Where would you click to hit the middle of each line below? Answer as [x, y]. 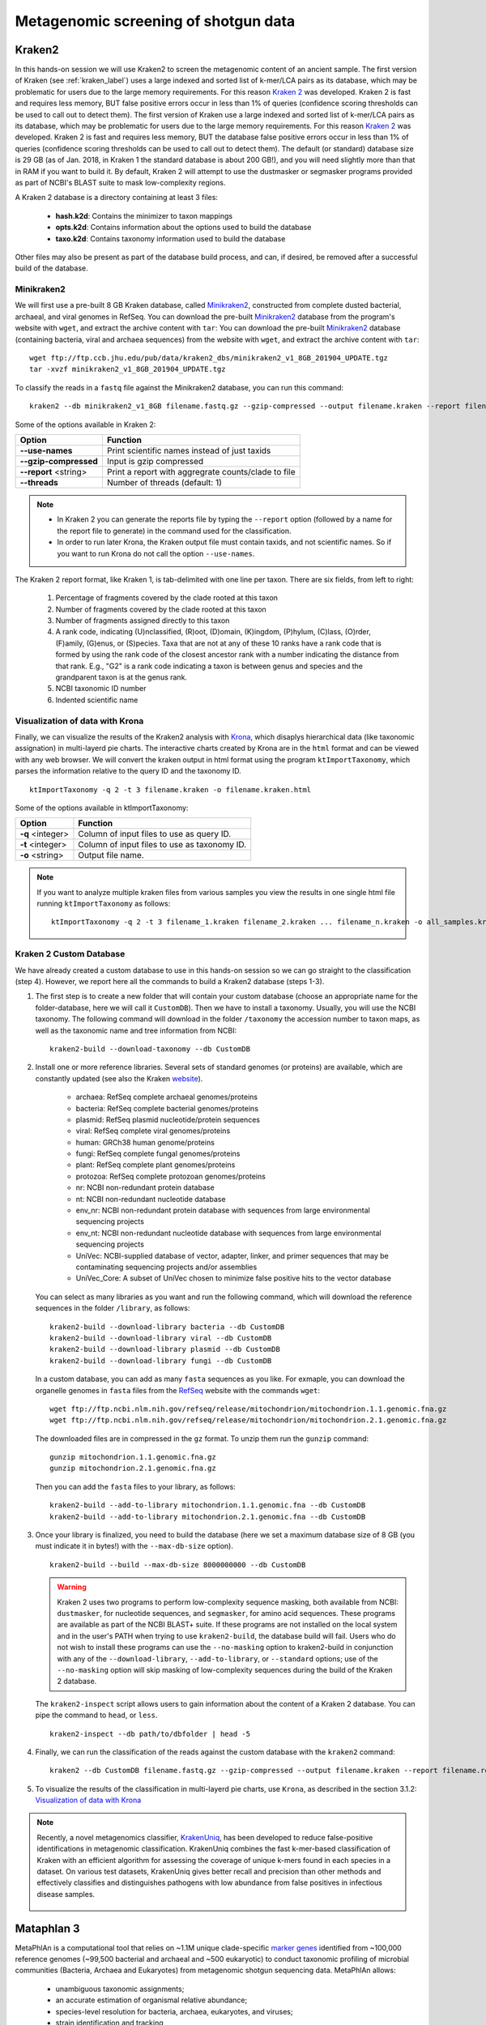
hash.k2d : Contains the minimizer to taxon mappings [144, 215]
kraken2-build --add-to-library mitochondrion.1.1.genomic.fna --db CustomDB [208, 1505]
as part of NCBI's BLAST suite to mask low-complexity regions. [120, 182]
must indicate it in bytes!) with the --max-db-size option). [134, 1546]
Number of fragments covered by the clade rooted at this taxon [161, 609]
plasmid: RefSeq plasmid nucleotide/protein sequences [168, 1119]
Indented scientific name [97, 700]
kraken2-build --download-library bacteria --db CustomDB [167, 1327]
